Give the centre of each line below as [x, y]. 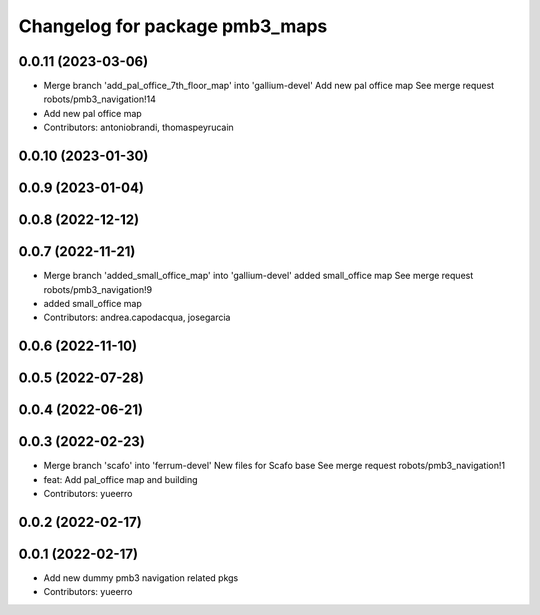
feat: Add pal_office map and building [120, 479]
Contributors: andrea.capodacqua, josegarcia [137, 317]
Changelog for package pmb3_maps [173, 26]
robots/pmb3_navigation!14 [100, 99]
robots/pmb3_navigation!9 [98, 289]
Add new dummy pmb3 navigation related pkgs [141, 578]
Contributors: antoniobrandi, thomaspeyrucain [138, 127]
